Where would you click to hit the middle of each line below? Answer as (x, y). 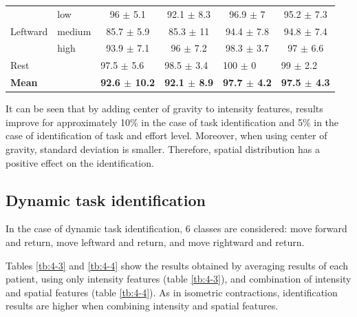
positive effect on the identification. (80, 162)
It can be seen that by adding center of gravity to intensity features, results (164, 109)
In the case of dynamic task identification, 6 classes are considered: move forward (176, 228)
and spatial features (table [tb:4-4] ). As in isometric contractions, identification (172, 292)
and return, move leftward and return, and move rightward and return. (155, 242)
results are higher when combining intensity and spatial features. (142, 306)
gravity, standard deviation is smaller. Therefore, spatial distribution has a (163, 149)
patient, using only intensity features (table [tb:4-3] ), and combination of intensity (178, 279)
